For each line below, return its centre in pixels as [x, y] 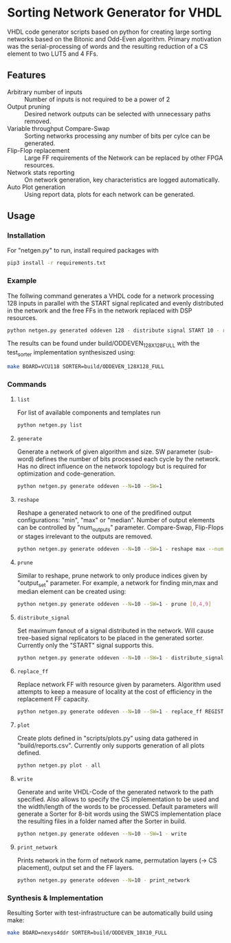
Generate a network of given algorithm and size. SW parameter [107, 452]
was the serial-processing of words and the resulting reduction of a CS [108, 46]
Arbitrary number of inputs [45, 92]
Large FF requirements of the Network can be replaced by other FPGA [124, 158]
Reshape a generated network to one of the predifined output [104, 513]
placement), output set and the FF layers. [75, 867]
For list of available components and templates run [89, 413]
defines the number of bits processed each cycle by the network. [128, 459]
